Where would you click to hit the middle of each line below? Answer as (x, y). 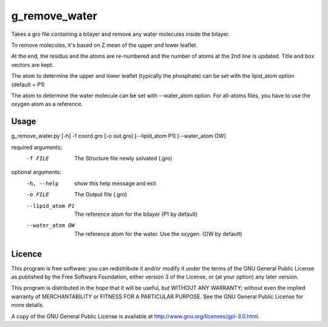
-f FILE (38, 158)
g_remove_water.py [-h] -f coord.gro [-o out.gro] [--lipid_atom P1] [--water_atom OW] (118, 136)
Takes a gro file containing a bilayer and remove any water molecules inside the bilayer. (121, 34)
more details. (28, 305)
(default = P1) (28, 84)
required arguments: (37, 147)
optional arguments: (36, 172)
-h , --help (43, 183)
